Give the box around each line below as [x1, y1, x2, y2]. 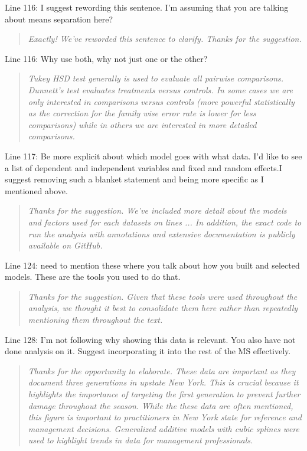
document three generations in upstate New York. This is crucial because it [28, 376, 299, 388]
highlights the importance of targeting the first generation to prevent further [28, 388, 301, 400]
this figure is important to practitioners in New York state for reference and [28, 411, 302, 423]
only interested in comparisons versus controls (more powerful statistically [28, 95, 295, 107]
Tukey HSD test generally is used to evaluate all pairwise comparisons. [28, 72, 284, 84]
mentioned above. [5, 184, 68, 197]
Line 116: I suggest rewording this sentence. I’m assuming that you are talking [5, 1, 289, 13]
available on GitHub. [28, 239, 103, 251]
